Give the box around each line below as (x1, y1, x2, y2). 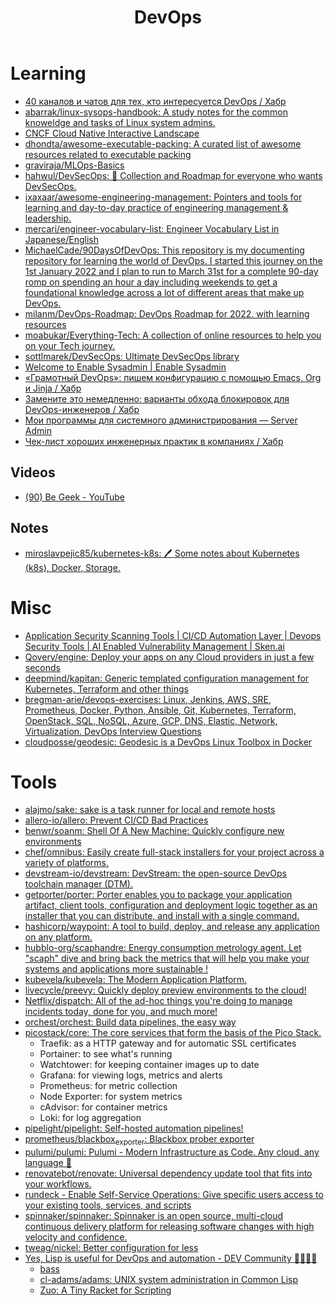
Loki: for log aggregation (39, 1112, 142, 1124)
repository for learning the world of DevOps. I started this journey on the (24, 254, 323, 266)
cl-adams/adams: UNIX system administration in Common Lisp (39, 1274, 299, 1286)
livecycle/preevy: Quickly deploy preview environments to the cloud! (24, 984, 307, 996)
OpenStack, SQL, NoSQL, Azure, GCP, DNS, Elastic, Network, (24, 714, 278, 726)
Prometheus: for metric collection (39, 1080, 178, 1092)
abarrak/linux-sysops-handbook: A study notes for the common (24, 106, 288, 118)
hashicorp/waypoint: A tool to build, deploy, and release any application (24, 921, 320, 933)
